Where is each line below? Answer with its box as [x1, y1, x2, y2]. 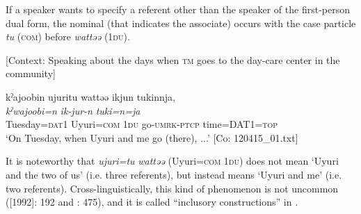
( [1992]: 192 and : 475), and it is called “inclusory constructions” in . [6, 195, 298, 209]
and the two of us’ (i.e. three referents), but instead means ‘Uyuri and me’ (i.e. [6, 167, 342, 181]
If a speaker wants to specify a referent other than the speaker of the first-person [6, 2, 350, 16]
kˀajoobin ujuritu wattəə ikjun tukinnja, [6, 89, 175, 104]
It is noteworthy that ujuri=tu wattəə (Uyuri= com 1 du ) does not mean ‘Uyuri [6, 154, 339, 168]
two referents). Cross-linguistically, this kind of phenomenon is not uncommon [6, 181, 339, 195]
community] [6, 66, 56, 81]
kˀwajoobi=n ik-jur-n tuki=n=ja [6, 103, 141, 117]
